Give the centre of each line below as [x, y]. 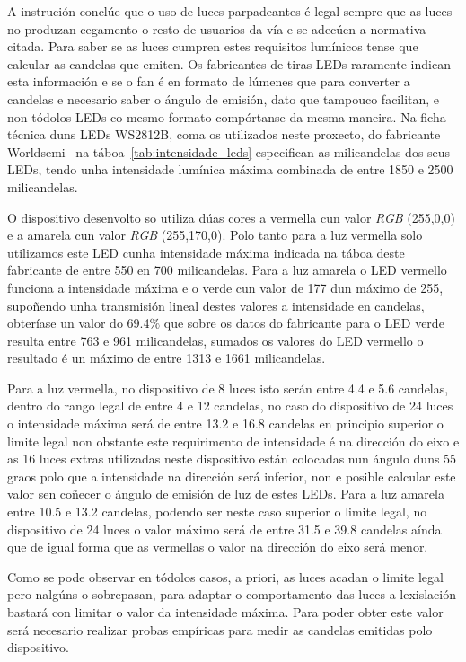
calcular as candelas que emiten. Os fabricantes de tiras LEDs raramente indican [229, 63]
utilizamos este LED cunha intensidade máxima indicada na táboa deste [206, 252]
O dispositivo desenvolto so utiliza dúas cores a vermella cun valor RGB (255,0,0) [231, 217]
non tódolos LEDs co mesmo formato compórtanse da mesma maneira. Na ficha [227, 116]
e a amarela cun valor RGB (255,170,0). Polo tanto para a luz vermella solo [215, 235]
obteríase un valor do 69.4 [79, 323]
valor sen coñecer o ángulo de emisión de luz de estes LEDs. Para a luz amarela [226, 494]
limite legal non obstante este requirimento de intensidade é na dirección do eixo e [233, 441]
